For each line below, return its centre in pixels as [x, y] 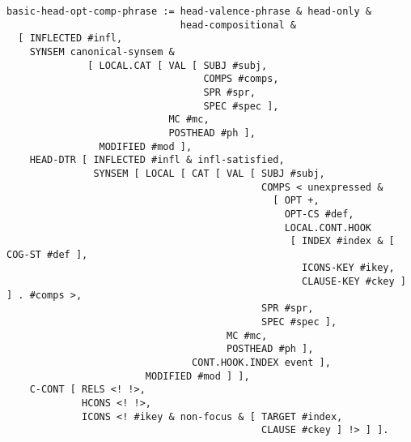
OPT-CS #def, [319, 214]
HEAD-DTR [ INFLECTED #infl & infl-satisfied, [157, 160]
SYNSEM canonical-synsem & [102, 51]
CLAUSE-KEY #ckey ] [354, 282]
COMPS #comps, [241, 79]
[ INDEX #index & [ [342, 241]
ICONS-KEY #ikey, [348, 268]
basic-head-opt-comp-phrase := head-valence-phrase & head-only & [189, 11]
